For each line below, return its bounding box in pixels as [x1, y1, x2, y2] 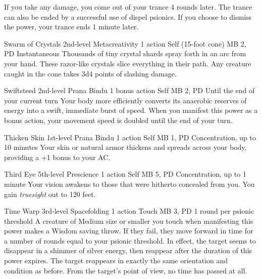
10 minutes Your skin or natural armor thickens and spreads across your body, [4, 142, 247, 152]
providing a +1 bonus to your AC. [4, 151, 111, 162]
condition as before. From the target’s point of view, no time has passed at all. [4, 265, 247, 275]
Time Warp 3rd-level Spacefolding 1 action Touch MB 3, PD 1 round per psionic [4, 206, 254, 216]
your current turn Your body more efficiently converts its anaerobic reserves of [4, 95, 247, 105]
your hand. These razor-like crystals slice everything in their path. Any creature [4, 58, 251, 68]
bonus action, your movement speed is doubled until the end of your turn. [4, 114, 233, 125]
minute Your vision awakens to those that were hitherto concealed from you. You [4, 178, 255, 189]
